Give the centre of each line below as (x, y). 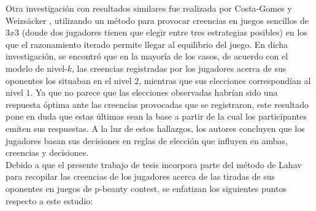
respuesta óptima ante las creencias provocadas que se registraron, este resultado (157, 104)
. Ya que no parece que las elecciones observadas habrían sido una (154, 92)
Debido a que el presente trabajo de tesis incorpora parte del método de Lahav (154, 164)
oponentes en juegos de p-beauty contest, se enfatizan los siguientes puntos (146, 188)
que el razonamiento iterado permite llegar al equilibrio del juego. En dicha (147, 44)
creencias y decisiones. (47, 152)
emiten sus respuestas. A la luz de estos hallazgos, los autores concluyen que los (155, 128)
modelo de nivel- (37, 68)
